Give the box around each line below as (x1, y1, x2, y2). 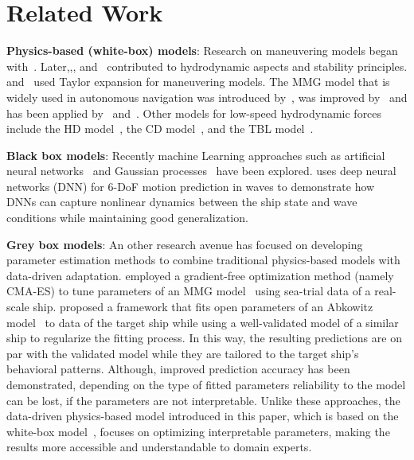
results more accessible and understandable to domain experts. (6, 439, 312, 455)
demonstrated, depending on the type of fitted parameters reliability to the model (6, 376, 406, 392)
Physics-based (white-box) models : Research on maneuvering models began (6, 42, 398, 59)
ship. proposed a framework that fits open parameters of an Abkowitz (33, 298, 373, 315)
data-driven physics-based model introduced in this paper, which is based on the (6, 407, 399, 424)
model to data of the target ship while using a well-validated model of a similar (6, 314, 399, 330)
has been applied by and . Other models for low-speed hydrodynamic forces (6, 104, 382, 121)
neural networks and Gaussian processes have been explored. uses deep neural (6, 162, 396, 179)
